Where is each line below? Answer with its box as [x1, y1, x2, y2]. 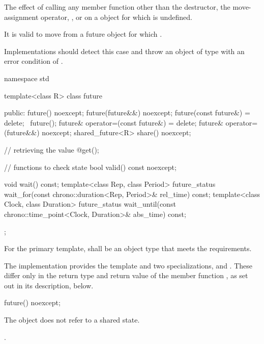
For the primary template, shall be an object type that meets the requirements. [4, 243, 252, 254]
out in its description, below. [4, 280, 94, 290]
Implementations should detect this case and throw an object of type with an [4, 45, 245, 56]
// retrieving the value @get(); [4, 144, 99, 155]
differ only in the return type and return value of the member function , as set [4, 270, 248, 281]
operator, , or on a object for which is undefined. [41, 11, 192, 22]
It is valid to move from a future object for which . [4, 29, 162, 39]
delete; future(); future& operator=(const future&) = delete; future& [4, 117, 223, 128]
